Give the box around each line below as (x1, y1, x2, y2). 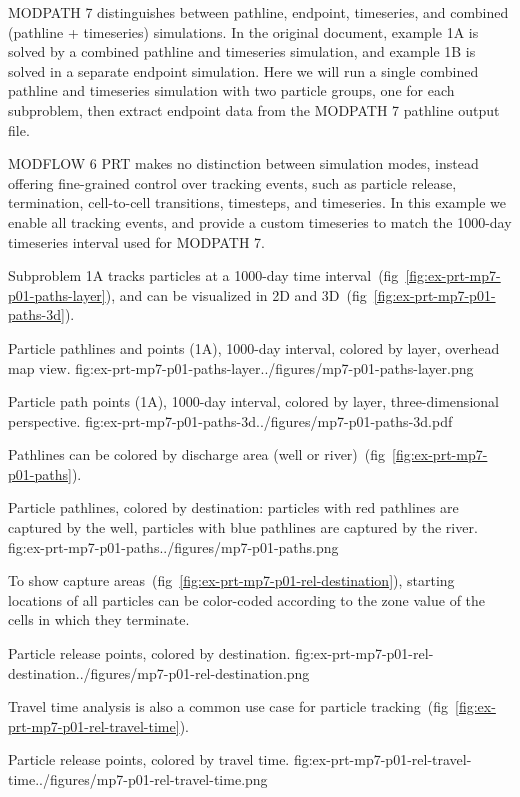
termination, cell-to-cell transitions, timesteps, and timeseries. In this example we (8, 192, 506, 213)
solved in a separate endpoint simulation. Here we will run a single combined (8, 60, 479, 81)
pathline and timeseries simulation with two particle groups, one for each (8, 80, 455, 101)
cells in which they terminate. (8, 609, 190, 630)
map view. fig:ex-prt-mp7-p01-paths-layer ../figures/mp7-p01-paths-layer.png (8, 357, 474, 378)
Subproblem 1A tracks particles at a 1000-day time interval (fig (8, 265, 399, 286)
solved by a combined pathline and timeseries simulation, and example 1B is (8, 41, 476, 62)
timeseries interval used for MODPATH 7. (8, 231, 266, 252)
